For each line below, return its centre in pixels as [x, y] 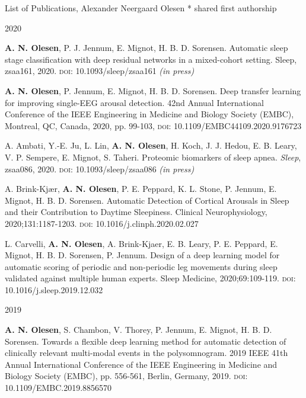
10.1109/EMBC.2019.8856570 [58, 388]
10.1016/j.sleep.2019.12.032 [54, 289]
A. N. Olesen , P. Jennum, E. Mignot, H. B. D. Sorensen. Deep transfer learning [153, 90]
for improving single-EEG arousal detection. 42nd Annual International [134, 102]
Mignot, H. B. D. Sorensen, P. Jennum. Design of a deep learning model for [142, 255]
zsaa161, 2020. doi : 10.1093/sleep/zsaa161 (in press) [100, 71]
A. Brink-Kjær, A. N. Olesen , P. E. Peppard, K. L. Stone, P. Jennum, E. [141, 189]
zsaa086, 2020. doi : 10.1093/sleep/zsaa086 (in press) [100, 168]
